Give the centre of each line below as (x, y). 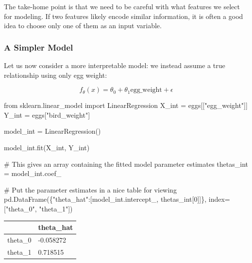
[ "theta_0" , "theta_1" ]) (38, 208)
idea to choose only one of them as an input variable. (83, 26)
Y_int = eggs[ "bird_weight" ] (47, 114)
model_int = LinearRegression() (52, 131)
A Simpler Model (39, 47)
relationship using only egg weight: (56, 75)
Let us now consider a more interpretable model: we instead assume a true (115, 65)
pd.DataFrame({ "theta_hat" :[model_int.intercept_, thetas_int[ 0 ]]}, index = (117, 199)
